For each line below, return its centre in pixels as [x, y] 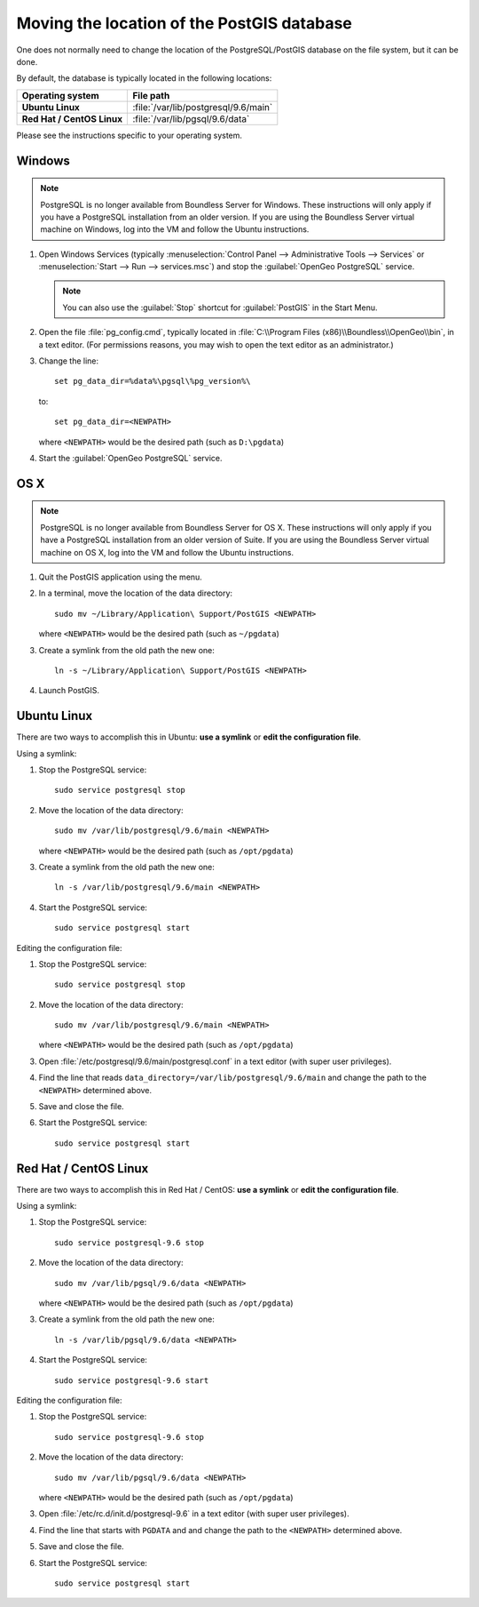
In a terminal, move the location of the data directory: [136, 593]
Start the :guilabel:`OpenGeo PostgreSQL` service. [130, 458]
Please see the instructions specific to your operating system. [130, 135]
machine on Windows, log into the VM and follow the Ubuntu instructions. [175, 229]
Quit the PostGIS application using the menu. [121, 577]
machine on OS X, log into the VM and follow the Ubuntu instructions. [167, 552]
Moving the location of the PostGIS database [184, 23]
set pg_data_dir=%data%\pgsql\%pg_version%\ [153, 381]
